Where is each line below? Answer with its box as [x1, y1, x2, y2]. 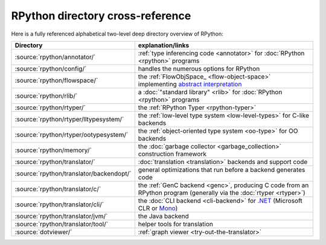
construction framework [138, 150, 206, 158]
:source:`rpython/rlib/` [14, 91, 78, 100]
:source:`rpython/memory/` [14, 145, 92, 154]
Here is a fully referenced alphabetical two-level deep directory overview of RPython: [11, 30, 223, 37]
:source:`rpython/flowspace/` [14, 76, 98, 84]
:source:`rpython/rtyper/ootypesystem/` [14, 130, 129, 139]
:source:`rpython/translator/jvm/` [14, 212, 108, 220]
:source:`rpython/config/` [14, 64, 87, 72]
